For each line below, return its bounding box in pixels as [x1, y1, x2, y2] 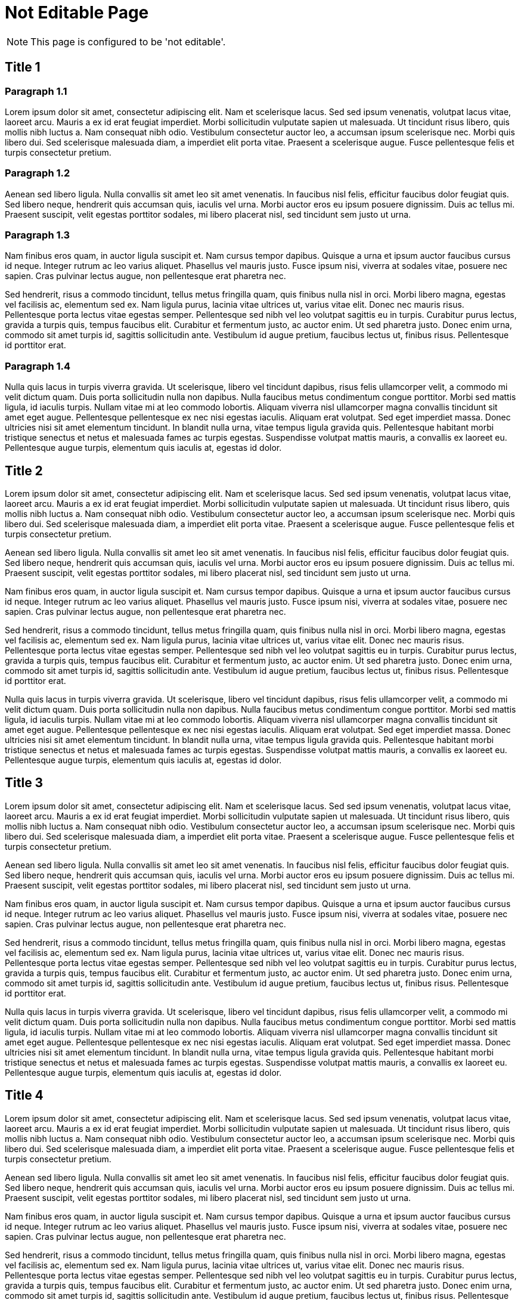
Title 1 [5, 60, 41, 75]
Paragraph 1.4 [5, 360, 71, 372]
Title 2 [5, 463, 43, 478]
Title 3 [5, 775, 44, 791]
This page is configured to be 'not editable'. [30, 35, 226, 48]
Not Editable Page [5, 2, 149, 23]
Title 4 [5, 1088, 44, 1103]
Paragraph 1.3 [5, 229, 70, 242]
